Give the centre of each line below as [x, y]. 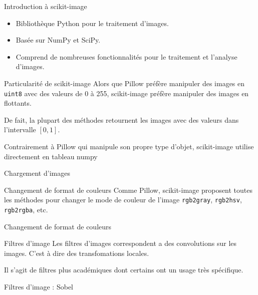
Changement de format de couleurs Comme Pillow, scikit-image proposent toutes [128, 190]
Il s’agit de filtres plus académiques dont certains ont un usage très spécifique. [124, 270]
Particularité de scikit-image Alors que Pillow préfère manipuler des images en [124, 83]
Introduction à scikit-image [46, 6]
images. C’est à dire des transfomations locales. [77, 253]
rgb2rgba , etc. [26, 210]
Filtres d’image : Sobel [39, 287]
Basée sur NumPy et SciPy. [58, 40]
